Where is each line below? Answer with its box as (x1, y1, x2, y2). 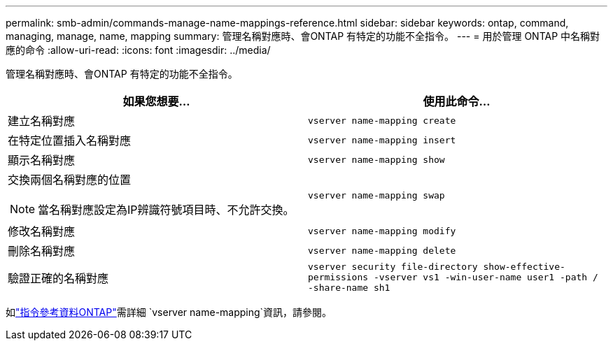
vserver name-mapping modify (308, 225, 456, 236)
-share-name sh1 (308, 282, 390, 293)
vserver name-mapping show (308, 154, 445, 165)
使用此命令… (423, 94, 491, 108)
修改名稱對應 (8, 224, 76, 238)
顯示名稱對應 (8, 153, 76, 167)
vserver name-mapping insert (308, 134, 456, 145)
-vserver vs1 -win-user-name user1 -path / (373, 272, 598, 282)
